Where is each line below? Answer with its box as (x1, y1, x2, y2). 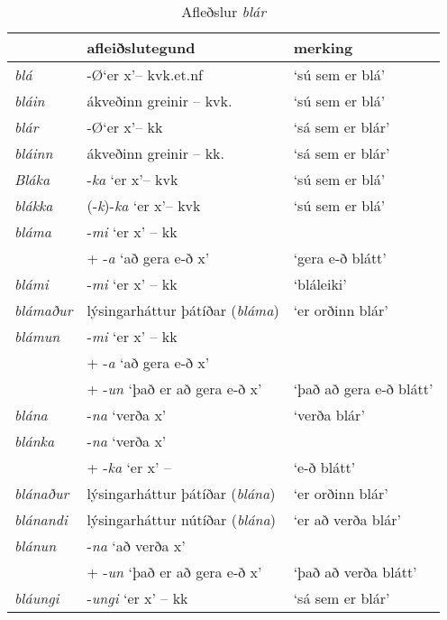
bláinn (14, 143, 53, 163)
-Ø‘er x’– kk (87, 116, 163, 137)
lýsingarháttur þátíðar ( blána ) (87, 483, 276, 504)
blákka (14, 195, 53, 216)
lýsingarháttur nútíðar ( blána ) (87, 509, 276, 530)
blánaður (14, 483, 69, 504)
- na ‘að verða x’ (87, 535, 186, 556)
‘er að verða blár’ (293, 509, 401, 530)
